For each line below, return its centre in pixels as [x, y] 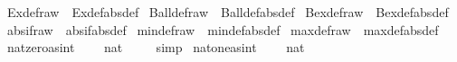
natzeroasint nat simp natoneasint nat [156, 47]
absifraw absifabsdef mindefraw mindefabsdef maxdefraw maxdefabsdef [223, 29]
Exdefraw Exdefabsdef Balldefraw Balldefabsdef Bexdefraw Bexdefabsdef [228, 12]
